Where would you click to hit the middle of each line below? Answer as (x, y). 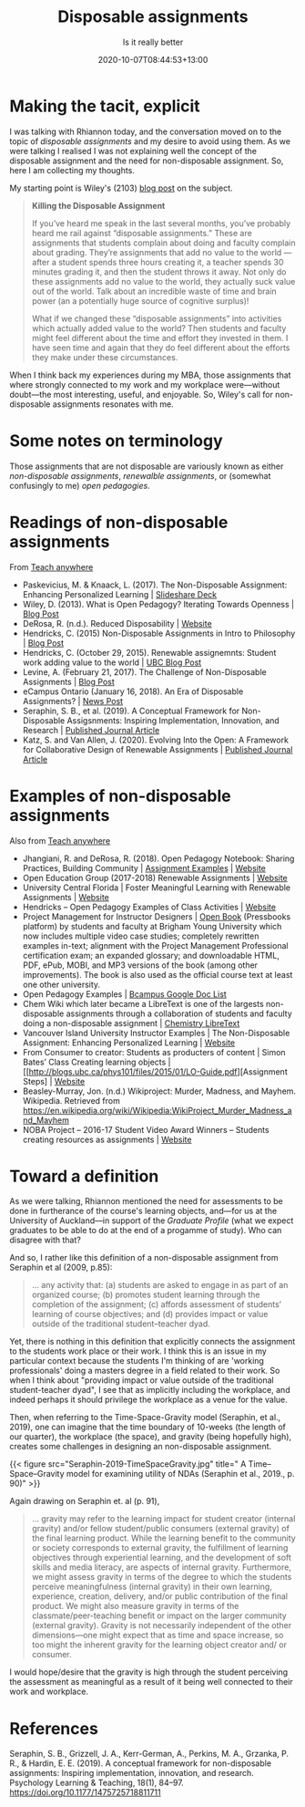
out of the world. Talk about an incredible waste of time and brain (154, 291)
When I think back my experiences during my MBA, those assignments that (150, 375)
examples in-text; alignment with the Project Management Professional (155, 945)
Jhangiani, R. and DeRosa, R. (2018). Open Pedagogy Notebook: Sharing (158, 858)
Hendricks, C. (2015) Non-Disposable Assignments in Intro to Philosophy (159, 633)
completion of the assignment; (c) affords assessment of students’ (157, 1304)
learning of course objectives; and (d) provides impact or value (150, 1314)
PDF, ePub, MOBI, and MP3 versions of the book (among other (140, 965)
